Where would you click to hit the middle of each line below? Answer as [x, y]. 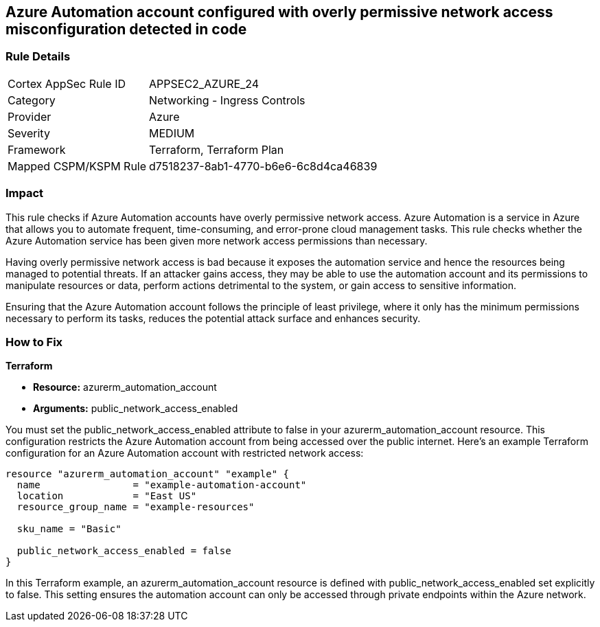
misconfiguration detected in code [126, 29]
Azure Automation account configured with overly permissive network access [279, 12]
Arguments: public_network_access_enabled [136, 409]
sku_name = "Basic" [69, 529]
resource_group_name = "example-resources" [136, 507]
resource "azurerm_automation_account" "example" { [148, 474]
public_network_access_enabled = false [124, 551]
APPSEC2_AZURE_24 [204, 83]
